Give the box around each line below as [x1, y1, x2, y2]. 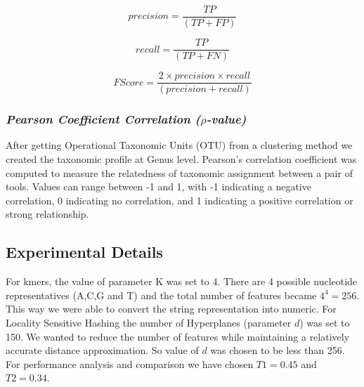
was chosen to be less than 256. [210, 343, 345, 358]
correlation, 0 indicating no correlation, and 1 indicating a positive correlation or [6, 192, 353, 207]
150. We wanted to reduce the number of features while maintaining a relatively [6, 329, 350, 343]
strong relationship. [6, 206, 89, 221]
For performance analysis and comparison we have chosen [6, 356, 254, 371]
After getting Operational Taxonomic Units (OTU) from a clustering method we [6, 138, 353, 152]
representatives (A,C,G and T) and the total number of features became [6, 287, 317, 302]
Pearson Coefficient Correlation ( [6, 110, 201, 128]
